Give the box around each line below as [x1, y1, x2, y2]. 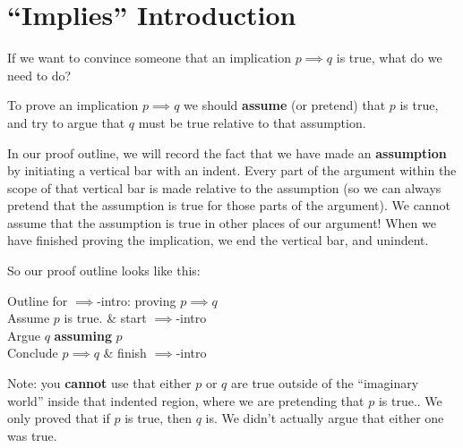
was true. [7, 426, 57, 444]
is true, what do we [336, 48, 442, 67]
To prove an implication [7, 96, 139, 114]
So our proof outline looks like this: [7, 261, 201, 280]
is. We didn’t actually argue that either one [205, 409, 444, 427]
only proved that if [7, 409, 110, 427]
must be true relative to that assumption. [138, 113, 366, 131]
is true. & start [64, 309, 147, 327]
